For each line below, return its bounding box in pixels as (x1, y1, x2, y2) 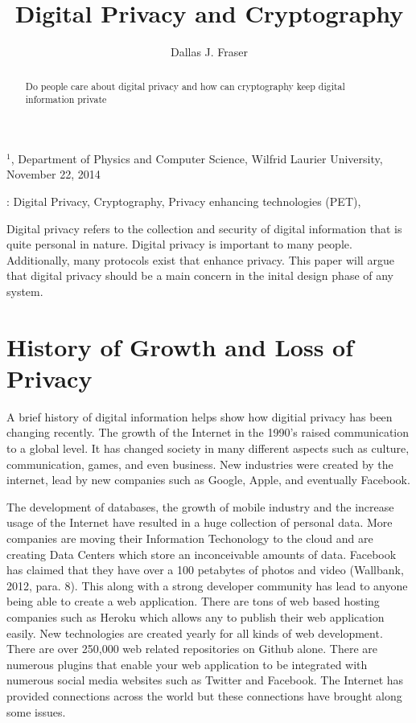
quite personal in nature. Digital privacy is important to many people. (6, 236, 352, 253)
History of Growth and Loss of (6, 330, 354, 363)
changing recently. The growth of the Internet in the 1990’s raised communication (6, 424, 410, 441)
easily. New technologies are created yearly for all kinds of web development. (6, 624, 383, 641)
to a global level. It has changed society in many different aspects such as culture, (6, 440, 410, 457)
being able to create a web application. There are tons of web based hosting (6, 593, 380, 610)
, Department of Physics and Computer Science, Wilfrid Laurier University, (10, 150, 383, 166)
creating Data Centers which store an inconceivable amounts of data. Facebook (6, 545, 397, 562)
